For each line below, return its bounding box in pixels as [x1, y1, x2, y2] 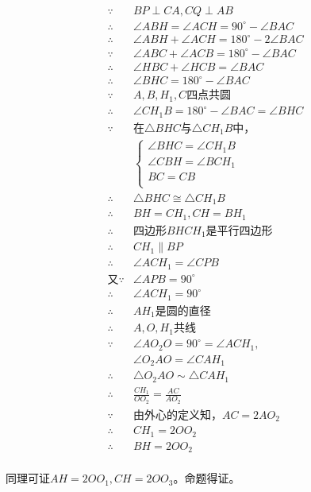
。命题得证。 [173, 470, 240, 486]
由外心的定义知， [132, 409, 222, 421]
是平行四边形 [205, 225, 273, 237]
